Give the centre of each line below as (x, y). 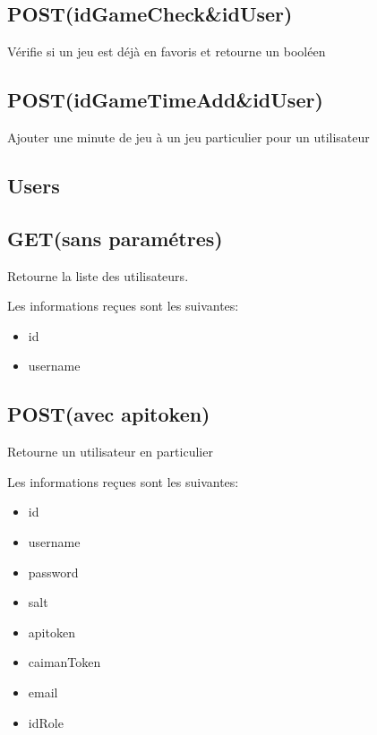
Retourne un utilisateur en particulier (110, 452)
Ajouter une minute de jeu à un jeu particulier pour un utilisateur (188, 137)
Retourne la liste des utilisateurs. (98, 275)
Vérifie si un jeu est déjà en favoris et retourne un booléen (167, 51)
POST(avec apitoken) (109, 414)
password (53, 572)
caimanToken (64, 662)
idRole (46, 722)
